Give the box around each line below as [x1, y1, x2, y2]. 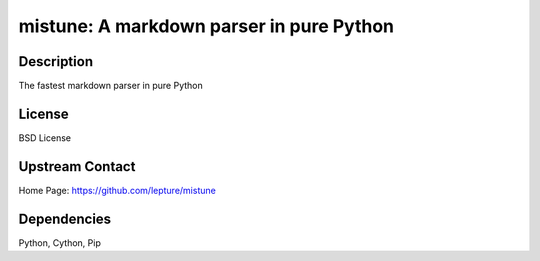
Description [18, 53, 94, 70]
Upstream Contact [18, 158, 136, 175]
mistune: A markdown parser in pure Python [18, 15, 395, 37]
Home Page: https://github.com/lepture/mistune [18, 184, 217, 196]
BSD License [18, 131, 72, 144]
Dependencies [18, 210, 112, 227]
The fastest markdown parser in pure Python [18, 80, 204, 92]
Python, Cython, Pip [18, 236, 102, 249]
